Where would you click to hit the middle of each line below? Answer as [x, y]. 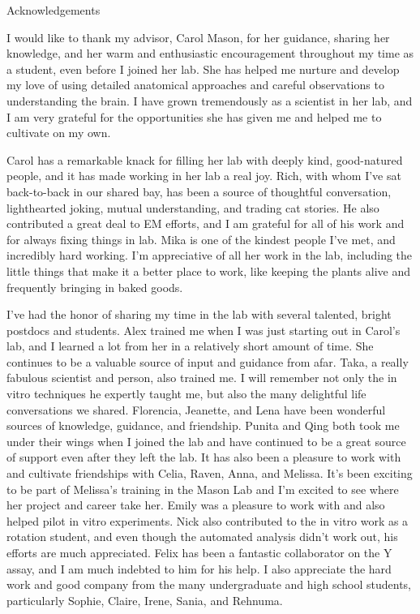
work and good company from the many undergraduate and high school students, [209, 584]
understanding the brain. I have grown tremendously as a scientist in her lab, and [210, 100]
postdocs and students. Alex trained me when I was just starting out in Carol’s [204, 330]
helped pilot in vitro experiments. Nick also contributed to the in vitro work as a [208, 520]
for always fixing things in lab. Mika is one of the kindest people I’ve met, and [201, 239]
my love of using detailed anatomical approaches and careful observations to [195, 85]
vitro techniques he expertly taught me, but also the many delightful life [186, 394]
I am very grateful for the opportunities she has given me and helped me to [194, 116]
